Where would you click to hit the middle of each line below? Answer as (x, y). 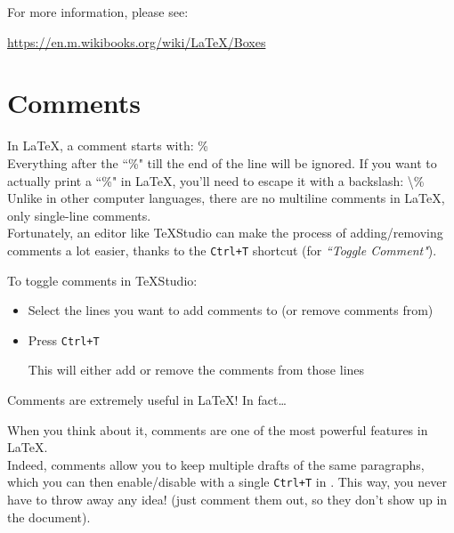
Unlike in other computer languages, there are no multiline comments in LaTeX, (226, 198)
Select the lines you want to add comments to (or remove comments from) (231, 310)
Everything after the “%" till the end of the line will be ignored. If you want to (222, 162)
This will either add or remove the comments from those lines (196, 370)
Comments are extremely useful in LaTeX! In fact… (147, 399)
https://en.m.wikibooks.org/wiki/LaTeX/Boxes (137, 41)
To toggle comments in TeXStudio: (102, 280)
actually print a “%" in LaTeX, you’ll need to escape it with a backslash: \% (216, 180)
